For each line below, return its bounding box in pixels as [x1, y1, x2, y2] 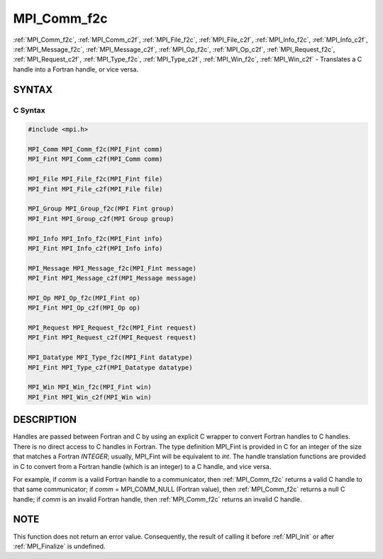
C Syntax [13, 105, 45, 115]
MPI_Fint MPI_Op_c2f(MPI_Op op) [28, 304, 141, 312]
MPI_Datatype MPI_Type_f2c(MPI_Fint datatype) [28, 354, 193, 361]
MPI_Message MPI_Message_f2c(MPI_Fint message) [28, 264, 196, 272]
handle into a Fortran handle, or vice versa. [13, 64, 139, 74]
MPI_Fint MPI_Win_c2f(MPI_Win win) [28, 393, 152, 401]
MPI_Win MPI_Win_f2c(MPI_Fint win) [28, 383, 152, 391]
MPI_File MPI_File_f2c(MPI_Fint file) [28, 175, 163, 183]
